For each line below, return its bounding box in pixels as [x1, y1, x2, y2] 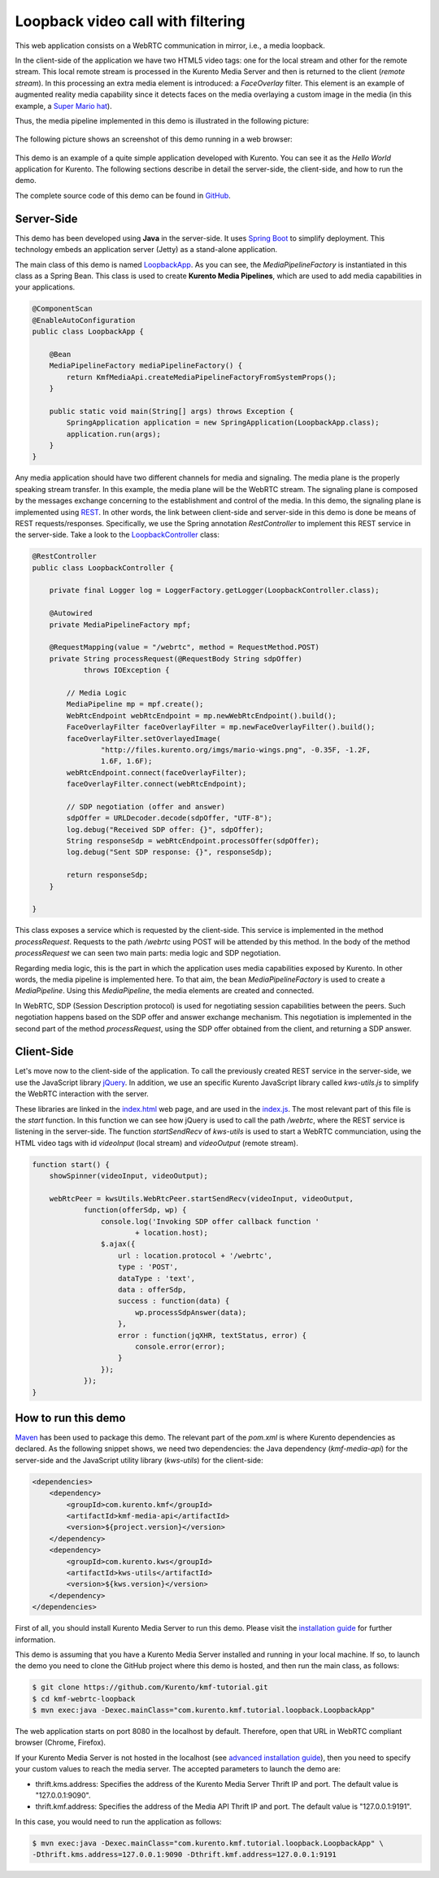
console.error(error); [134, 1342, 225, 1351]
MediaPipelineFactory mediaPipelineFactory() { [49, 361, 243, 370]
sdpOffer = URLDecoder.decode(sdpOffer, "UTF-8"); [66, 813, 272, 823]
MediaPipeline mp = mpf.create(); [66, 699, 204, 709]
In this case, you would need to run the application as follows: [15, 1816, 223, 1826]
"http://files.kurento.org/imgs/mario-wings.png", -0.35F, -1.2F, [100, 745, 372, 754]
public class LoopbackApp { [32, 327, 144, 337]
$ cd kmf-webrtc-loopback [32, 1694, 136, 1703]
